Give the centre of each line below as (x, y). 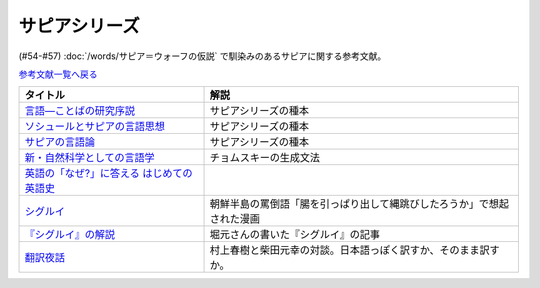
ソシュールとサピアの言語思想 (94, 127)
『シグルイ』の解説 (69, 235)
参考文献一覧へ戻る (58, 74)
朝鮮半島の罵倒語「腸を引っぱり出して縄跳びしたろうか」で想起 (359, 204)
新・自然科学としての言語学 (89, 158)
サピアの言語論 (59, 142)
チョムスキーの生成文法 (264, 158)
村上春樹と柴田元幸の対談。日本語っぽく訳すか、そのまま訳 (349, 250)
